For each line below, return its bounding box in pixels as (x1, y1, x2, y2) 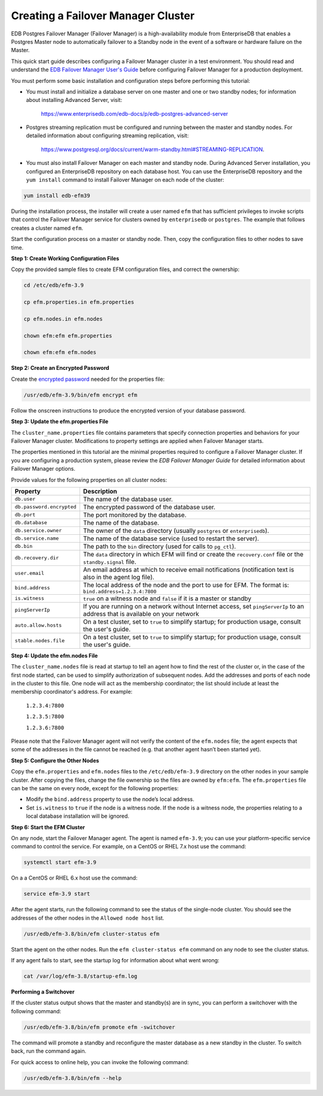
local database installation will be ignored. (26, 812, 130, 820)
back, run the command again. (11, 1047, 87, 1055)
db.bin (14, 543, 33, 550)
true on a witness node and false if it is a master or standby (83, 594, 252, 603)
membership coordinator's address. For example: (11, 688, 133, 695)
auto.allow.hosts (14, 622, 62, 629)
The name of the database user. (83, 495, 173, 503)
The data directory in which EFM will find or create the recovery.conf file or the (83, 550, 304, 558)
